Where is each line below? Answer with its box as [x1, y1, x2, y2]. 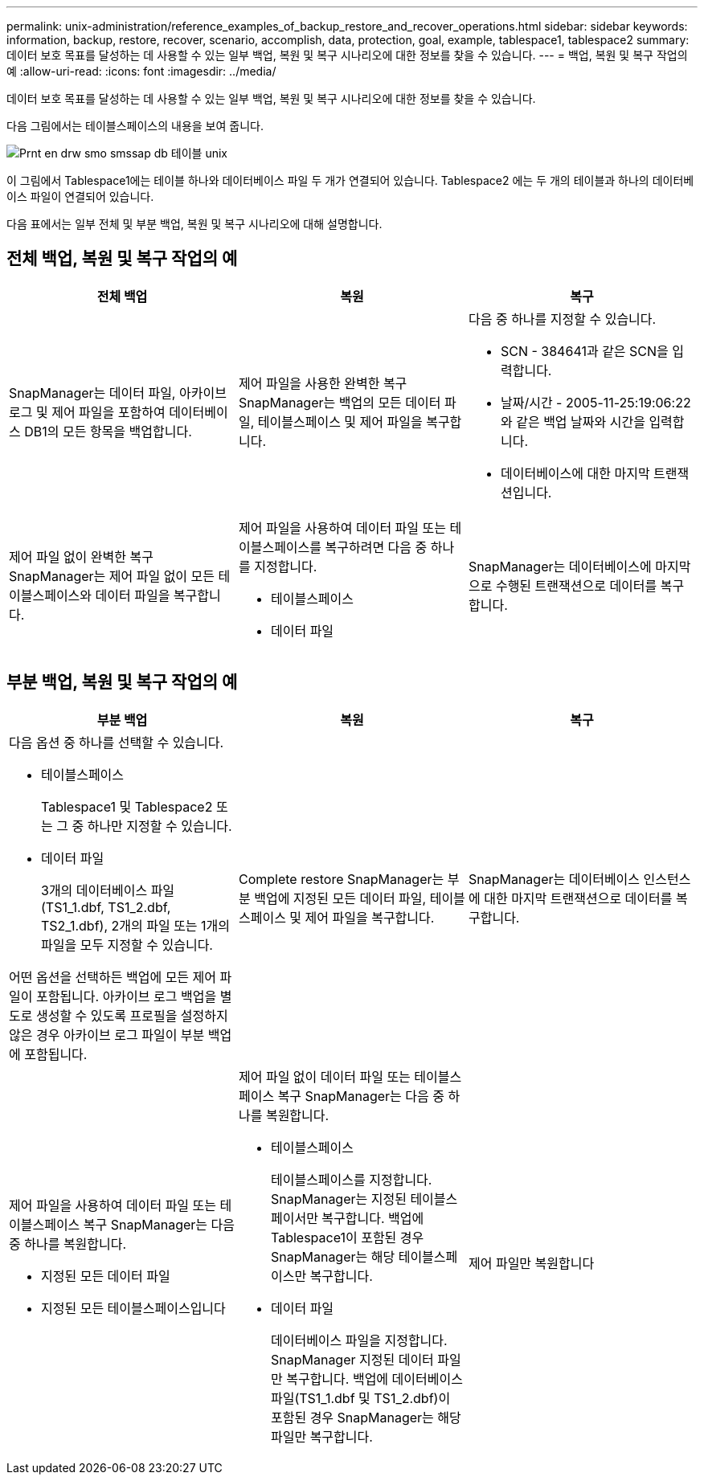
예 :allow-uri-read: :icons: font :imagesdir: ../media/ [6, 64, 276, 78]
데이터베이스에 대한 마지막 [500, 464, 650, 481]
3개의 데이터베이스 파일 [41, 882, 175, 898]
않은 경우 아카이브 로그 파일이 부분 [9, 1026, 205, 1043]
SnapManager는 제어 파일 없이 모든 [9, 567, 215, 584]
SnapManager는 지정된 [270, 1190, 407, 1207]
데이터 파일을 [95, 587, 170, 603]
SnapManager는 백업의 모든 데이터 [238, 394, 441, 411]
